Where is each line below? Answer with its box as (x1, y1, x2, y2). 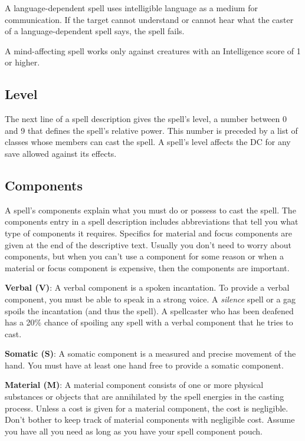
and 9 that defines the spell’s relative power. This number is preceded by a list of (5, 124, 298, 136)
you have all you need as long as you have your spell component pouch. (5, 424, 263, 437)
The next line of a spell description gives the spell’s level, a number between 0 (5, 113, 287, 125)
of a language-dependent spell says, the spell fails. (5, 25, 185, 37)
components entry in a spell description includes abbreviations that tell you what (5, 215, 299, 228)
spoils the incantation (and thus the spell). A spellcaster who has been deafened (5, 304, 294, 317)
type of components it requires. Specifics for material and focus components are (5, 226, 293, 239)
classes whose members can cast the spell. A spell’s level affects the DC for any (5, 136, 291, 148)
